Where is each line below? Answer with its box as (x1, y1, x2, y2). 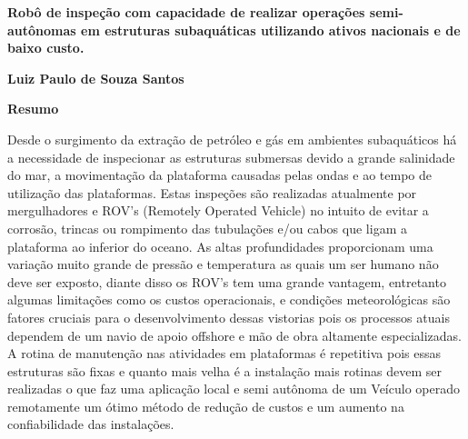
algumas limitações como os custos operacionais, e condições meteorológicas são (7, 290, 451, 309)
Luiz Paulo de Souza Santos (7, 68, 184, 87)
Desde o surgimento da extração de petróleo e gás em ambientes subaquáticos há (7, 129, 457, 148)
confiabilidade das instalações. (7, 414, 174, 434)
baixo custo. (7, 38, 85, 57)
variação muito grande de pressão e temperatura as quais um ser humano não (7, 254, 439, 274)
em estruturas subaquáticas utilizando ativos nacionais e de (81, 20, 461, 39)
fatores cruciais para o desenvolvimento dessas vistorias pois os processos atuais (7, 307, 450, 326)
